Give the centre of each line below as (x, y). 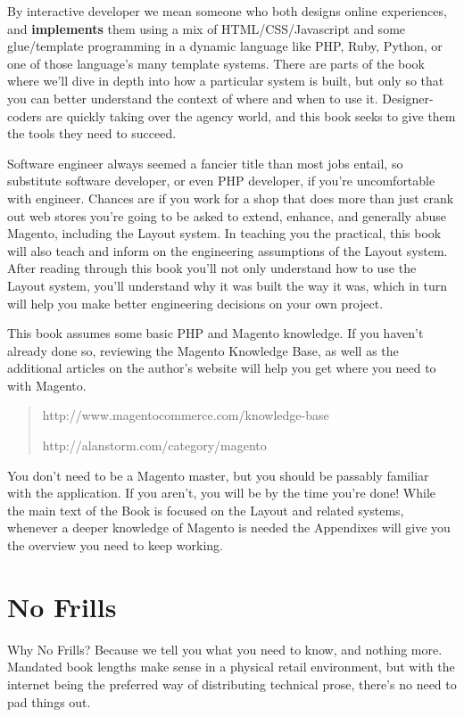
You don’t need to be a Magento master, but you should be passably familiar (218, 475)
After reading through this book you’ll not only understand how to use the (212, 268)
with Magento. (47, 385)
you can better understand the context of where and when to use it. (193, 98)
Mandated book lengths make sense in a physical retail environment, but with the (231, 667)
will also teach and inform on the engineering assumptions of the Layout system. (228, 250)
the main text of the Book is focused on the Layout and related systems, (206, 510)
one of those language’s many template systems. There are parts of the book (216, 63)
